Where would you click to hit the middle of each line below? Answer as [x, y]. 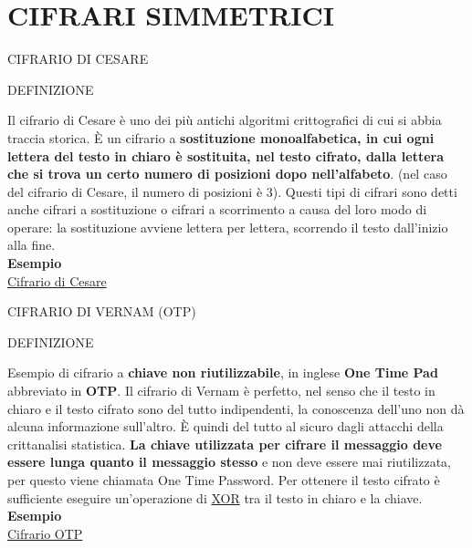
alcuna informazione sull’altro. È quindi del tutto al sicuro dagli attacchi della [226, 426]
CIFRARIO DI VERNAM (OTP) [102, 311]
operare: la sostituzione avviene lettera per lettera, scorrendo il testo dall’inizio [228, 227]
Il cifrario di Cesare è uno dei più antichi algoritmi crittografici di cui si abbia [225, 120]
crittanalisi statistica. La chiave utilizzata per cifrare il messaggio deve [225, 444]
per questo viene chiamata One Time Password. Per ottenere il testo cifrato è [224, 480]
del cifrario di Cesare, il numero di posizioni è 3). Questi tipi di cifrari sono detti [232, 191]
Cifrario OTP [45, 533]
